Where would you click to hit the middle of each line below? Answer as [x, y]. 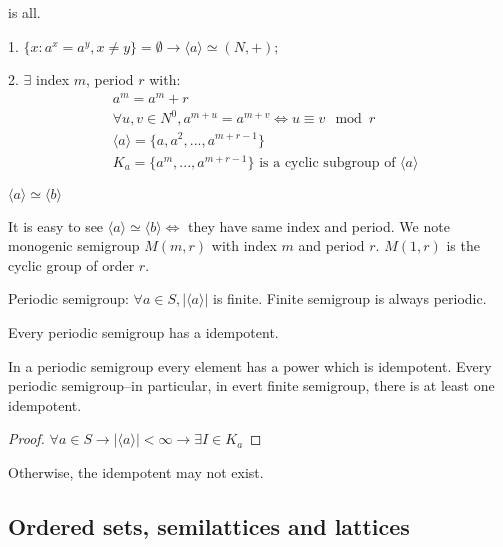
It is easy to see [56, 225]
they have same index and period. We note [319, 225]
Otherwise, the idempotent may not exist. [136, 471]
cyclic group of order [71, 264]
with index [244, 245]
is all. [24, 12]
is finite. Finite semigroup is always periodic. [350, 298]
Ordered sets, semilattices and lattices [209, 525]
